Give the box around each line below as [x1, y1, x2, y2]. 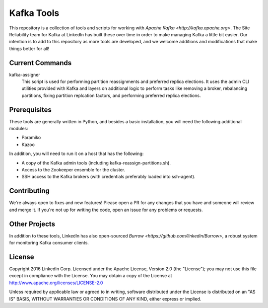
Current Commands [9, 59, 72, 67]
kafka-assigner [9, 72, 41, 77]
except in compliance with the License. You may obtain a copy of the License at [9, 273, 172, 279]
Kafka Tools [9, 7, 60, 18]
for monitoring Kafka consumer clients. [9, 240, 89, 246]
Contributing [9, 187, 50, 195]
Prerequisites [9, 105, 52, 114]
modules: [9, 126, 28, 132]
